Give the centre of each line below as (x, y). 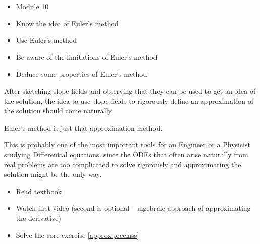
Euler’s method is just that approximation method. (83, 127)
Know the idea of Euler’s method (67, 23)
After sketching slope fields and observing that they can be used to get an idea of (130, 90)
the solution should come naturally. (59, 111)
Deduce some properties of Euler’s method (82, 74)
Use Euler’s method (46, 40)
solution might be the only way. (53, 174)
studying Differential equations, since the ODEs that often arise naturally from (126, 154)
